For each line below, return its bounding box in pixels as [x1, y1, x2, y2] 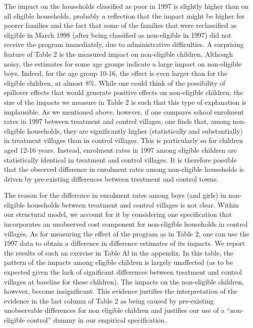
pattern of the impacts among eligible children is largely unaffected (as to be [4, 257, 233, 267]
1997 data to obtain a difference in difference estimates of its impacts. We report [4, 238, 245, 248]
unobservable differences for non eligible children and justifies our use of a [4, 305, 225, 315]
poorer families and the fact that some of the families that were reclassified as [4, 20, 237, 30]
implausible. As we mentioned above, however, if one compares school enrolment [4, 106, 244, 117]
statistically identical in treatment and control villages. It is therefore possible [4, 154, 237, 164]
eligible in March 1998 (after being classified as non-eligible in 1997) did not [4, 29, 232, 40]
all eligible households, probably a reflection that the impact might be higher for [4, 10, 245, 21]
